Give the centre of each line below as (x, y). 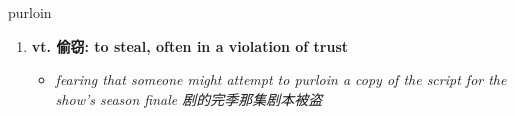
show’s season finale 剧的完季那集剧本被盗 (189, 98)
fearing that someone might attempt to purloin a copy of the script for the (281, 79)
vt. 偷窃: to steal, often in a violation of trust (190, 45)
